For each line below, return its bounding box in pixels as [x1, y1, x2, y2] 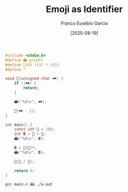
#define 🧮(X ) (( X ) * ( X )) [5, 62, 59, 68]
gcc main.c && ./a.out [5, 182, 53, 187]
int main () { [5, 122, 33, 127]
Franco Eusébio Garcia [61, 20, 108, 26]
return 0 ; [14, 168, 35, 173]
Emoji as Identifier [46, 4, 123, 15]
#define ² [5, 67, 26, 72]
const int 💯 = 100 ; [14, 127, 55, 132]
